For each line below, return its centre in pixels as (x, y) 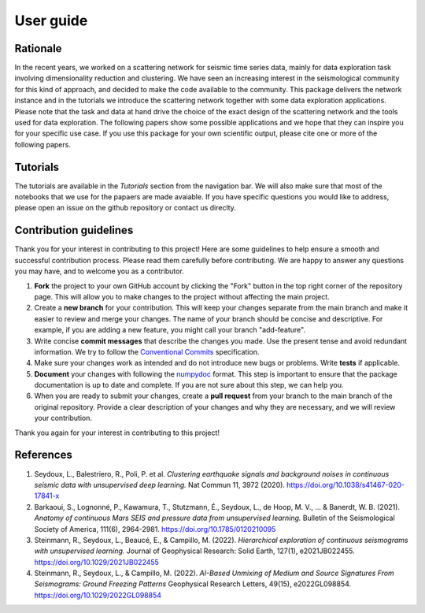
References (43, 455)
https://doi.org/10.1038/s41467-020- (346, 485)
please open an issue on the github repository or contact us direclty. (125, 208)
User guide (51, 20)
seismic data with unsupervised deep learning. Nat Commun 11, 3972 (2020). (159, 485)
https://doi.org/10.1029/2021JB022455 (96, 562)
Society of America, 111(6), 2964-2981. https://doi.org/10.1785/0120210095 (155, 529)
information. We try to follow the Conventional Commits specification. (147, 351)
